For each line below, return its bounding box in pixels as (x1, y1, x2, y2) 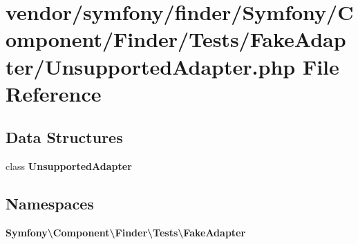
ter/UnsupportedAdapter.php (6, 52, 296, 80)
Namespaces (6, 193, 94, 214)
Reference (6, 79, 102, 107)
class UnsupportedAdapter (6, 159, 132, 173)
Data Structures (6, 126, 123, 148)
